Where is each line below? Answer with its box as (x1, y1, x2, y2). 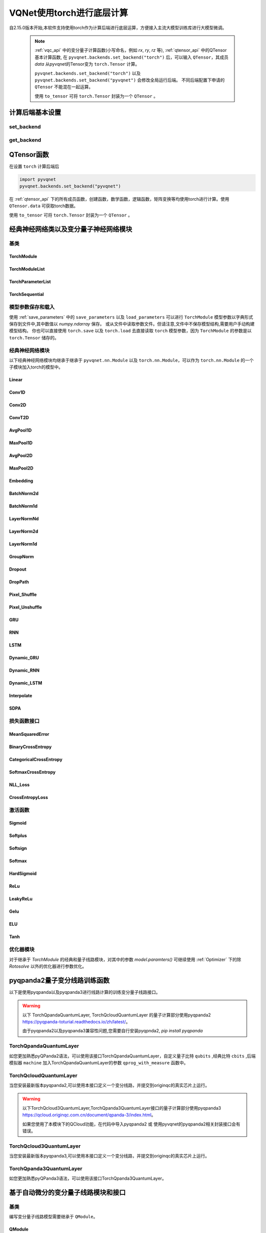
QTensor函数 (9, 150, 49, 159)
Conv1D (9, 390, 26, 396)
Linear (9, 377, 23, 383)
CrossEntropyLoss (9, 794, 48, 800)
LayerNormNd (9, 516, 39, 522)
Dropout (9, 566, 27, 572)
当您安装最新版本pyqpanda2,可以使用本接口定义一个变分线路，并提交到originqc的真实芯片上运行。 (9, 1083, 210, 1088)
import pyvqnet (19, 177, 56, 182)
